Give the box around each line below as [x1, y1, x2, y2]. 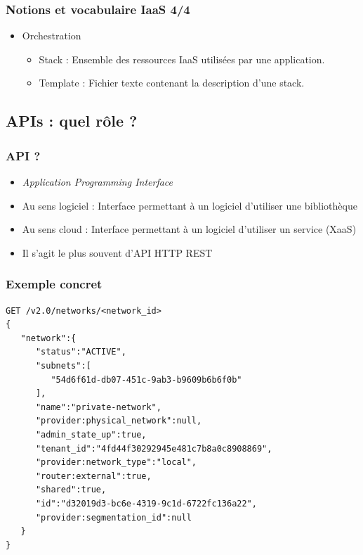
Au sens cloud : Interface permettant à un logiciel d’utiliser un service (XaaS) [22, 222, 357, 236]
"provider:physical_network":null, [35, 416, 202, 426]
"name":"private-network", [35, 402, 161, 412]
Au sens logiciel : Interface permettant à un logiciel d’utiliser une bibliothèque [22, 198, 357, 212]
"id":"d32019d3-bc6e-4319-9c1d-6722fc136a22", [35, 498, 257, 509]
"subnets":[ [35, 360, 91, 371]
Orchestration [22, 28, 81, 43]
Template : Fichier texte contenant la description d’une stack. [39, 75, 305, 90]
